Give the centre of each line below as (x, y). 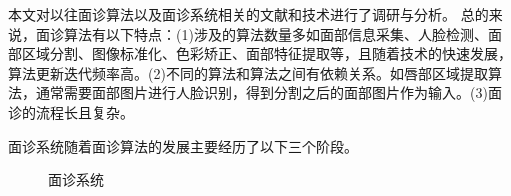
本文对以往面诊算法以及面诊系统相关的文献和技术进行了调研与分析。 (232, 14)
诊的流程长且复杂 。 (71, 111)
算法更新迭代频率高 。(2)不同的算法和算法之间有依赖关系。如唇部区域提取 (248, 72)
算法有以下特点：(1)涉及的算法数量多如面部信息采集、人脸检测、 (275, 33)
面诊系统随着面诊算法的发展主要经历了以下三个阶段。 (183, 145)
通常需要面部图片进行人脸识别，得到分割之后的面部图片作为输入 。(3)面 (268, 92)
